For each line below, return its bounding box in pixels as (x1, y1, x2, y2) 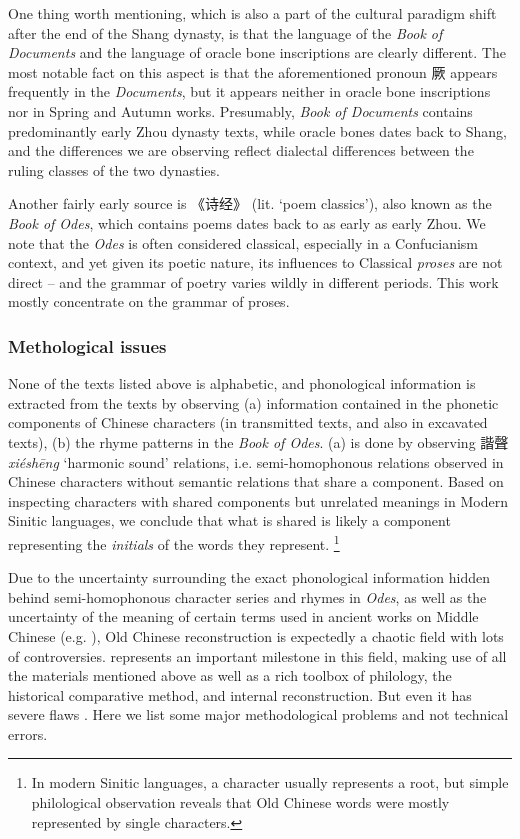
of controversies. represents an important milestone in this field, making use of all (8, 645, 507, 666)
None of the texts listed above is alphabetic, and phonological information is (8, 373, 476, 394)
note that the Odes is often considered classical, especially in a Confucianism (8, 232, 478, 253)
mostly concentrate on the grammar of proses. (8, 291, 290, 312)
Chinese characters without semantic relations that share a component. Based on (8, 471, 504, 492)
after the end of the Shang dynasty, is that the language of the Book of (8, 22, 443, 43)
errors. (8, 723, 48, 744)
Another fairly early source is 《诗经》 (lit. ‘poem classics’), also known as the (8, 193, 492, 214)
